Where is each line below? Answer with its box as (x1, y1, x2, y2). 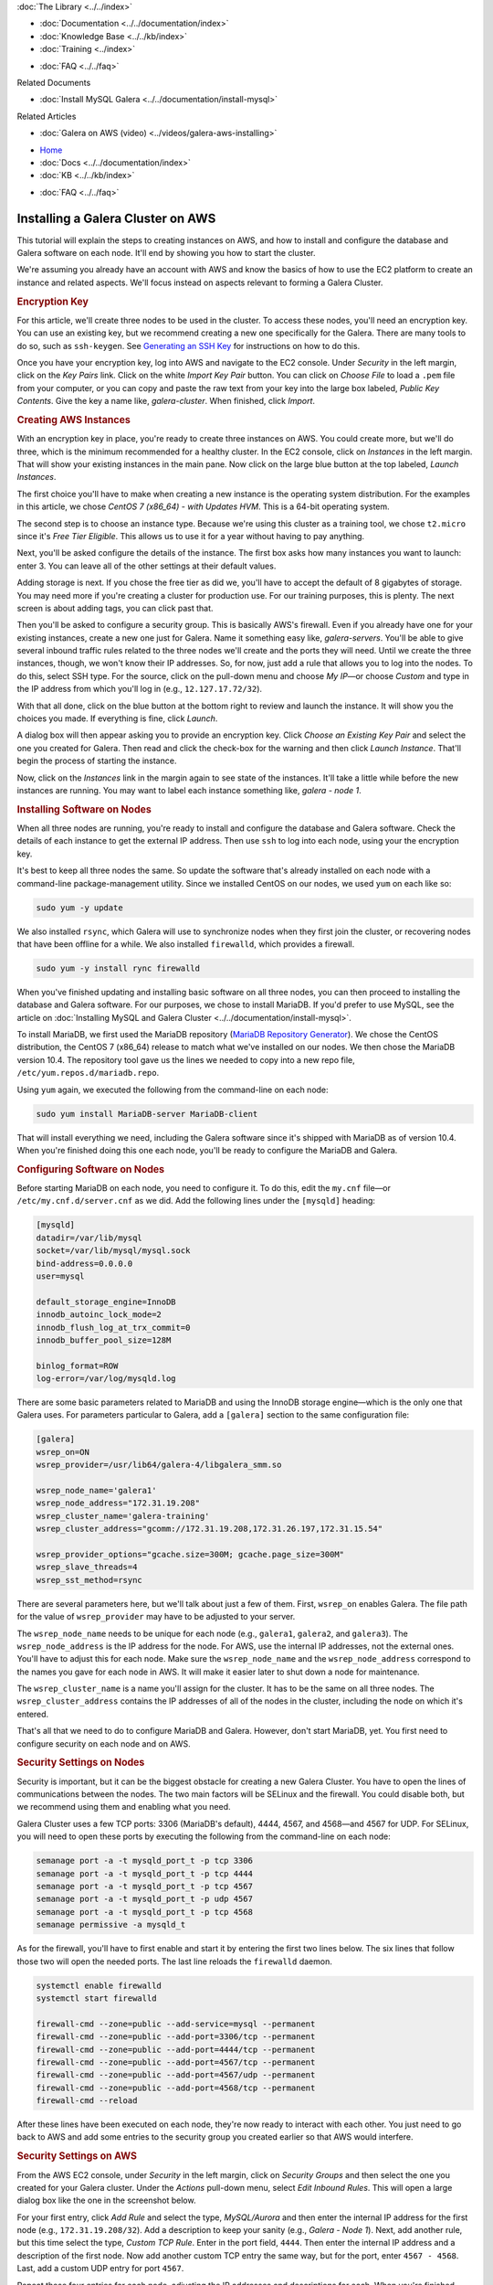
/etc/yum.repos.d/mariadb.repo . (16, 1068, 160, 1079)
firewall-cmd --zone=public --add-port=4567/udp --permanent (36, 2070, 316, 2080)
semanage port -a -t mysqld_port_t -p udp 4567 (36, 1894, 253, 1905)
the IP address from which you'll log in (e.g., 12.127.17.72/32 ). (16, 684, 263, 695)
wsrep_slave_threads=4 (36, 1562, 138, 1572)
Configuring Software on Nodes (16, 1163, 164, 1175)
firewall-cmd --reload (36, 2096, 138, 2106)
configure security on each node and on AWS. (16, 1738, 191, 1749)
